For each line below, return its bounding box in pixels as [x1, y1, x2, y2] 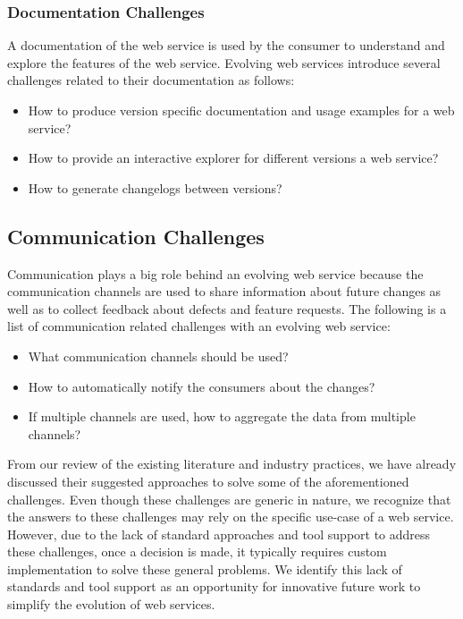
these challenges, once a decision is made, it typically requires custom [7, 542, 387, 561]
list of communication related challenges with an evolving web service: [7, 317, 391, 335]
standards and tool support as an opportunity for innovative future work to [7, 577, 421, 596]
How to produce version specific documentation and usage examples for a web [28, 101, 455, 119]
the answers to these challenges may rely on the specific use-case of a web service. [7, 507, 454, 526]
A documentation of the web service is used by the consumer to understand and [7, 36, 445, 55]
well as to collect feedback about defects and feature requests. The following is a [7, 299, 447, 318]
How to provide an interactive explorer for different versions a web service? [28, 148, 439, 167]
